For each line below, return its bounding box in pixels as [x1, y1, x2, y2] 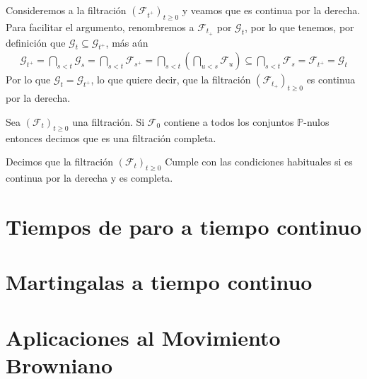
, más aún [105, 35, 148, 49]
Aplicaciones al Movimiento [6, 322, 281, 351]
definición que [6, 35, 66, 49]
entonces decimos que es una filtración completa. [6, 130, 216, 145]
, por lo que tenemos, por [245, 19, 354, 34]
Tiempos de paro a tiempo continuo [6, 211, 362, 240]
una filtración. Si [72, 114, 145, 129]
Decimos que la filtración [6, 154, 113, 169]
